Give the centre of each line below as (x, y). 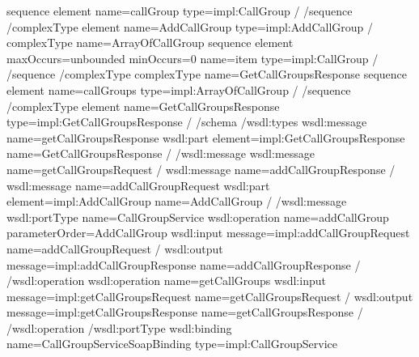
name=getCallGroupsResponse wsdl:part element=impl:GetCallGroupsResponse (206, 137)
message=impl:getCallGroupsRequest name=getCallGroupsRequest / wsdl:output (210, 296)
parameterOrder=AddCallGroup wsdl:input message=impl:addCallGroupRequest (208, 233)
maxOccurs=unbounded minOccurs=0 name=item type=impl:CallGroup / (193, 58)
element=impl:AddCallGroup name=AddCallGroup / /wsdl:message (177, 201)
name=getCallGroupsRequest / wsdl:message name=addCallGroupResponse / (201, 169)
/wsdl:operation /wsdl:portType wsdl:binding (119, 327)
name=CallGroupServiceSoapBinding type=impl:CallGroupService (172, 344)
